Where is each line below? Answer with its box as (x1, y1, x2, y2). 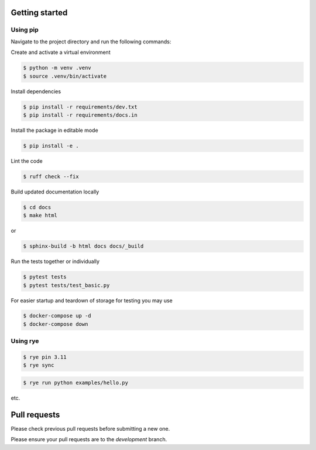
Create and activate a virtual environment (11, 49, 111, 56)
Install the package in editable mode (11, 127, 99, 134)
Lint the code (11, 157, 43, 164)
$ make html (23, 212, 58, 219)
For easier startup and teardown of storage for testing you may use (11, 296, 173, 304)
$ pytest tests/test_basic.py (23, 282, 110, 288)
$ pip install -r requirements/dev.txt (23, 103, 138, 110)
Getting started (11, 8, 68, 18)
